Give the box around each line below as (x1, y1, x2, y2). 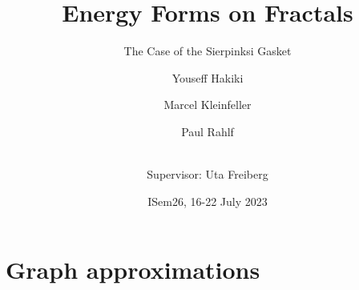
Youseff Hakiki (171, 69, 244, 86)
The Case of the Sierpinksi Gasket (123, 42, 292, 59)
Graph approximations (6, 253, 260, 286)
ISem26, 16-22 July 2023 (147, 192, 268, 209)
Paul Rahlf (181, 123, 234, 139)
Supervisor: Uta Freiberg (147, 166, 268, 183)
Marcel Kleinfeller (163, 96, 252, 113)
